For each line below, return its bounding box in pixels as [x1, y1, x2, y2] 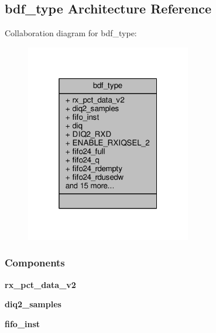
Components [5, 255, 65, 270]
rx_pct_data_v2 [5, 278, 76, 290]
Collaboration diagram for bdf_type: [5, 27, 137, 39]
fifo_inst [5, 317, 40, 329]
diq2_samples [5, 298, 61, 310]
